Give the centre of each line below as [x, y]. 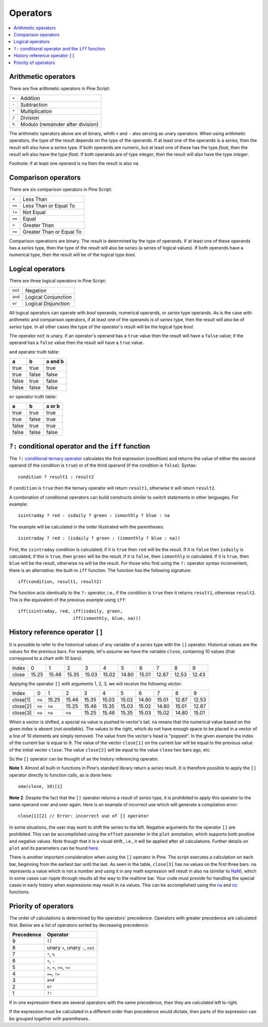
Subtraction [34, 104]
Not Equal [34, 212]
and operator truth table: [34, 352]
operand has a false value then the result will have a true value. [76, 342]
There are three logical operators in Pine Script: [58, 281]
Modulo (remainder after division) [60, 124]
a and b [55, 361]
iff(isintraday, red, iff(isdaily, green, [70, 611]
